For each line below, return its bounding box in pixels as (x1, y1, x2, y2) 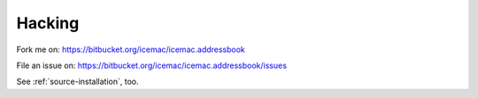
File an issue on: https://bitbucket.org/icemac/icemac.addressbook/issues (16, 60, 288, 71)
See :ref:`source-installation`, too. (16, 76, 139, 87)
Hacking (16, 13, 80, 33)
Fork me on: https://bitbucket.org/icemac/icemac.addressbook (16, 44, 245, 55)
